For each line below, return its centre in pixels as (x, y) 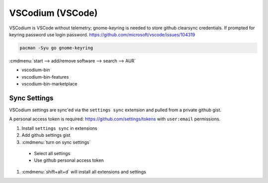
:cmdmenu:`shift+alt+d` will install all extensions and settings (84, 172)
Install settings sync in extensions (60, 128)
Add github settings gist (46, 135)
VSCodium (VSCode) (53, 13)
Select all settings (52, 153)
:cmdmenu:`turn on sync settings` (56, 142)
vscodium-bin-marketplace (49, 84)
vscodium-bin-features (45, 77)
